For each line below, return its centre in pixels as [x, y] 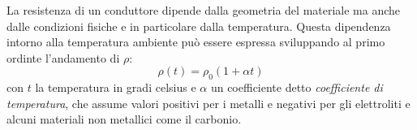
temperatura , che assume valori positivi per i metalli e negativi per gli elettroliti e [208, 103]
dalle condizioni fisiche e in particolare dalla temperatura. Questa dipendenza [199, 26]
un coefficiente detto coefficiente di [297, 87]
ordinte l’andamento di [63, 57]
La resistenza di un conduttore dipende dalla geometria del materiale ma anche [204, 10]
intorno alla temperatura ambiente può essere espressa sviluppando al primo [196, 42]
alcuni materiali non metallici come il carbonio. [124, 119]
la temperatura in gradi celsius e [116, 87]
